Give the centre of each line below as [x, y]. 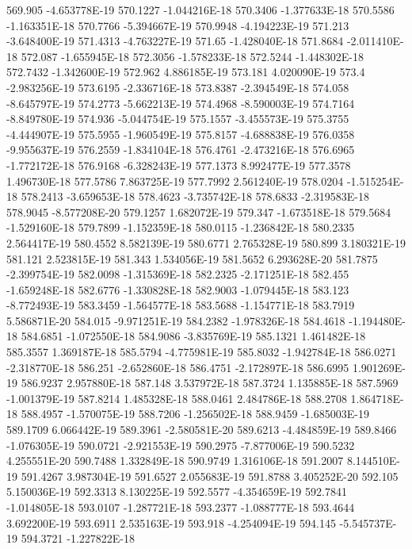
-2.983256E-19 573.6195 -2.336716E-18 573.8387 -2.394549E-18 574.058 [178, 87]
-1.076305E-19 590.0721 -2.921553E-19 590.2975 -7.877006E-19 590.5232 [181, 445]
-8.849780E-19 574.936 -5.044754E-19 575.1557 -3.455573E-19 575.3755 [178, 119]
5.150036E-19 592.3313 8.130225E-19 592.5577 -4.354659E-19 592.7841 [177, 491]
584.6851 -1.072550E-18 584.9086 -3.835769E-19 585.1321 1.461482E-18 [193, 336]
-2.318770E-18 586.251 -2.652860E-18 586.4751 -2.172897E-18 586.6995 [178, 367]
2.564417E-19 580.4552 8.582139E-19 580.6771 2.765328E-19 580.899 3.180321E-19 [206, 242]
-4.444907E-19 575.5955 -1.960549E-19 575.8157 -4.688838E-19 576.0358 [181, 134]
